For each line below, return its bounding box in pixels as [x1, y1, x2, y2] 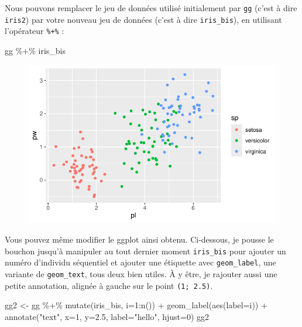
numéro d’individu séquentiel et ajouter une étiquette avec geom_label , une [5, 256, 276, 268]
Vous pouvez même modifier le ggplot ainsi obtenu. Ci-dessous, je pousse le [5, 233, 274, 245]
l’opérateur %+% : [5, 25, 64, 37]
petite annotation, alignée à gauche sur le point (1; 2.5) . [5, 279, 213, 291]
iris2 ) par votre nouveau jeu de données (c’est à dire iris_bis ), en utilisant [5, 13, 282, 25]
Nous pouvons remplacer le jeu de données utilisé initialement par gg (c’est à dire [5, 2, 297, 13]
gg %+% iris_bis [5, 44, 66, 56]
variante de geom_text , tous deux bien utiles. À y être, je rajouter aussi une [5, 267, 277, 280]
